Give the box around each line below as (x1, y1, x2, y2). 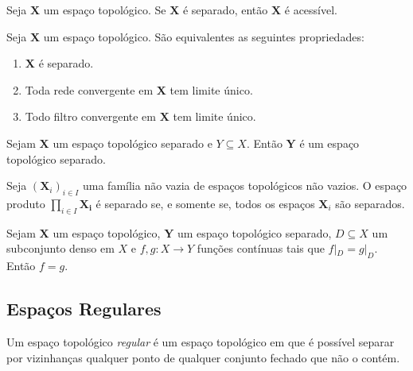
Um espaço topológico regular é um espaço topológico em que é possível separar (6, 333, 395, 350)
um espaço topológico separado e (53, 134, 212, 151)
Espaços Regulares (6, 296, 162, 321)
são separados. (335, 195, 405, 211)
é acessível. (284, 2, 337, 17)
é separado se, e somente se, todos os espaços (95, 195, 315, 211)
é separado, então (182, 2, 268, 17)
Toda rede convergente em (25, 81, 154, 98)
